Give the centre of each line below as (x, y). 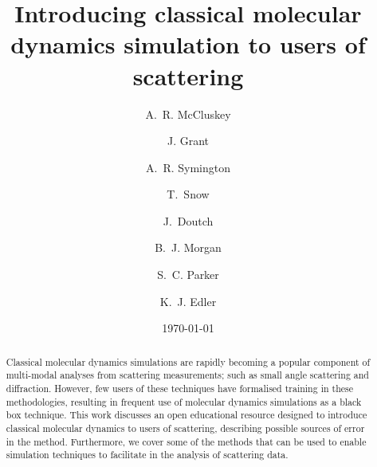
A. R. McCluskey (188, 114)
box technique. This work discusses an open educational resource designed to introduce (187, 415)
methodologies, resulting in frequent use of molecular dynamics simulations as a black (184, 401)
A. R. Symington (188, 167)
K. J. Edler (188, 301)
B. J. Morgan (188, 247)
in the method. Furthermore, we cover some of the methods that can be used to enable (186, 441)
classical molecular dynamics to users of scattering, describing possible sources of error (185, 428)
